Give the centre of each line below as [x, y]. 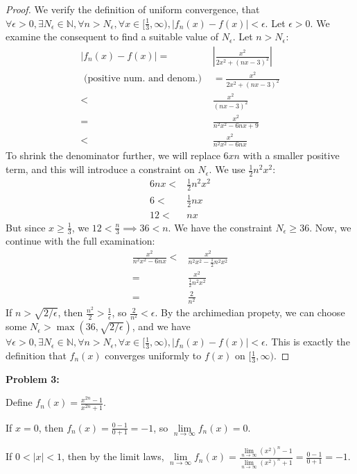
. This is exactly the [307, 342]
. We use [227, 169]
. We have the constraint [220, 227]
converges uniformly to [153, 355]
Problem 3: [33, 378]
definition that [36, 355]
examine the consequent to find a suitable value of [112, 36]
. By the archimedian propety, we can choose [250, 312]
